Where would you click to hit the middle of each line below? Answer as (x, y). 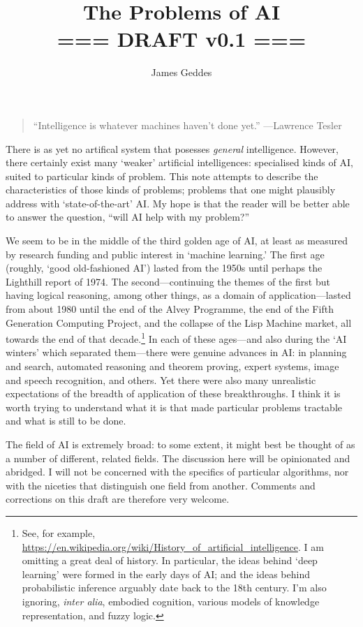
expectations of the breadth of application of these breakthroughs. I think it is (173, 393)
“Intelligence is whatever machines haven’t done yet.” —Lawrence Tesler (187, 125)
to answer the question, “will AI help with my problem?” (128, 217)
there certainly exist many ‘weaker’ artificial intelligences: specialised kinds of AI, (179, 162)
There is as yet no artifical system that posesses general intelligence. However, (172, 148)
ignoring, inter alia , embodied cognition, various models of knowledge (171, 601)
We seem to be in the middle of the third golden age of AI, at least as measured (177, 241)
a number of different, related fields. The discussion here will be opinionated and (178, 458)
